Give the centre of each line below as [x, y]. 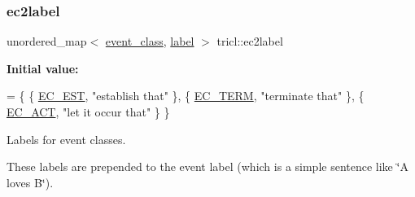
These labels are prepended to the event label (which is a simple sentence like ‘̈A [207, 166]
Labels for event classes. [66, 139]
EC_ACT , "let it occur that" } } [88, 112]
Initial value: [43, 68]
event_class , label [150, 41]
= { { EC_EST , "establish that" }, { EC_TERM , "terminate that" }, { [186, 96]
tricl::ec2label [250, 41]
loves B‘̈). [30, 182]
